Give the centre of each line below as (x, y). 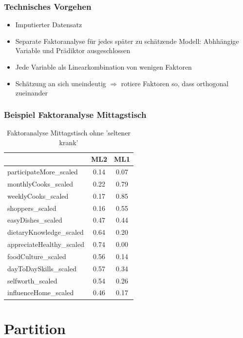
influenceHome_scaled (41, 292)
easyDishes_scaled (35, 220)
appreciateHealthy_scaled (46, 244)
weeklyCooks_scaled (38, 196)
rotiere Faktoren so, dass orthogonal (175, 83)
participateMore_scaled (43, 172)
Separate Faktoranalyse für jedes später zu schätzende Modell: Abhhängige (127, 41)
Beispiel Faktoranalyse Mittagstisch (75, 114)
